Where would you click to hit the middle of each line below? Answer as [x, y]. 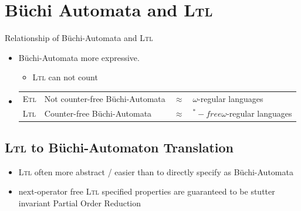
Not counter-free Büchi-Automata [105, 98]
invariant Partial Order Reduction [80, 203]
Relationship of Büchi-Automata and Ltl [79, 38]
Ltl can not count [65, 77]
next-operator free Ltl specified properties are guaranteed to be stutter [147, 191]
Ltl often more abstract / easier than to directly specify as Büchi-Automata [156, 171]
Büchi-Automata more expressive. [79, 57]
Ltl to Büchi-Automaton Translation [119, 147]
